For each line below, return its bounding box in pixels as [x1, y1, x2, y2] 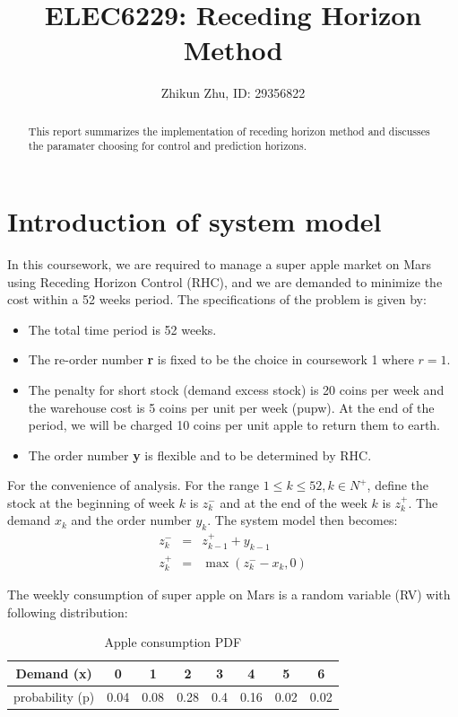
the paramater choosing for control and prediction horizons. [28, 138, 307, 153]
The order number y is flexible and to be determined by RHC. [28, 445, 372, 464]
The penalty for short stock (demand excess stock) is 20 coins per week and [28, 380, 445, 398]
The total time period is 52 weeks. [28, 319, 217, 338]
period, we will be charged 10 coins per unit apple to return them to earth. [28, 415, 441, 434]
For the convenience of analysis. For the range [7, 476, 260, 494]
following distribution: [7, 602, 128, 621]
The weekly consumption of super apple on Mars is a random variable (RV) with [7, 585, 451, 604]
